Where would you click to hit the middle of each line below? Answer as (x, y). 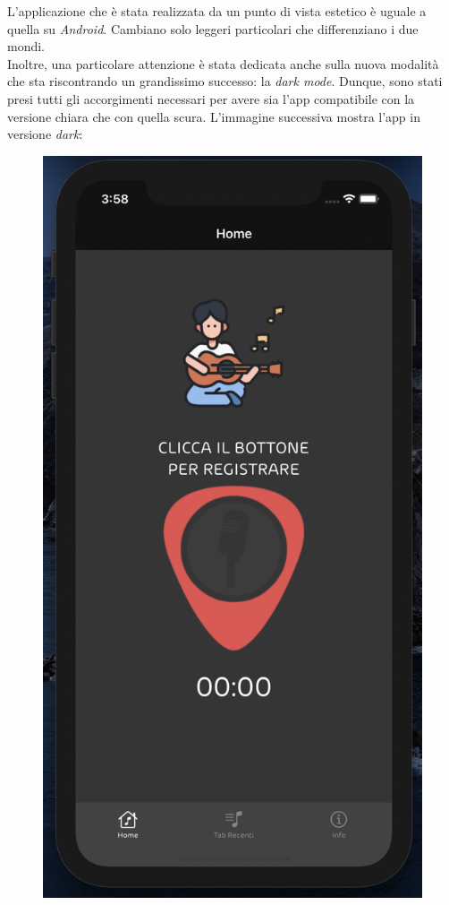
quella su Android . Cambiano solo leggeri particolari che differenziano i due (213, 28)
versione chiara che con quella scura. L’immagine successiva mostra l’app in (214, 116)
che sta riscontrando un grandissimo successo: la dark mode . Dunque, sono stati (225, 81)
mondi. (26, 46)
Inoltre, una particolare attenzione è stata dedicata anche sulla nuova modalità (223, 63)
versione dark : (45, 134)
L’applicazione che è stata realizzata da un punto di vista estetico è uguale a (217, 11)
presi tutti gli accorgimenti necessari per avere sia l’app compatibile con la (211, 98)
